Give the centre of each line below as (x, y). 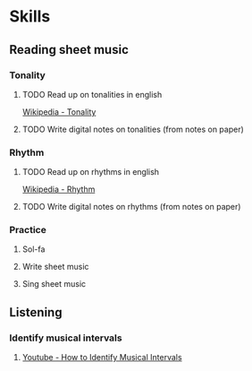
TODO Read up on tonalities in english (92, 94)
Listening (36, 312)
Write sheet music (55, 267)
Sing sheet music (54, 284)
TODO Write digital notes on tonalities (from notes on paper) (133, 129)
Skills (30, 17)
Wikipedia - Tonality (59, 112)
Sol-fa (34, 249)
